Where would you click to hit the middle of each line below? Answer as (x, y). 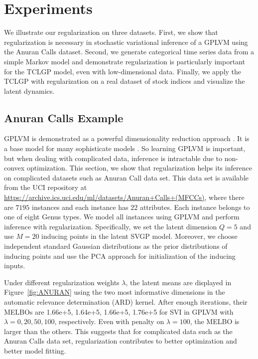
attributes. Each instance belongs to (195, 207)
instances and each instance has (80, 207)
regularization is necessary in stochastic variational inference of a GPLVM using (126, 42)
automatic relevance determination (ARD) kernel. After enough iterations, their (126, 301)
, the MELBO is (215, 321)
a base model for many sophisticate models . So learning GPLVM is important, (125, 148)
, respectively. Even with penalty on (109, 321)
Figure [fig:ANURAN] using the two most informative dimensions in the (115, 292)
